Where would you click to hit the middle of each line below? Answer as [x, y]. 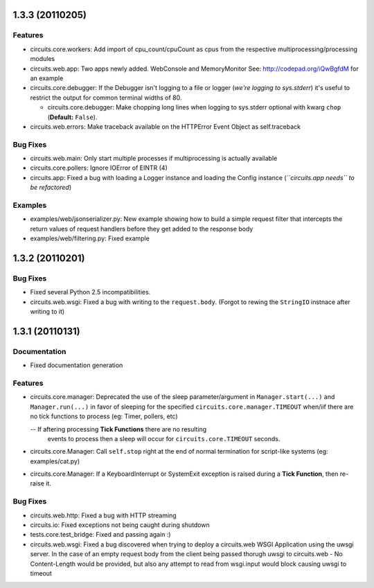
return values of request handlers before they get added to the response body [142, 229]
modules [43, 59]
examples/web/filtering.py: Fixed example [90, 238]
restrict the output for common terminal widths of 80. [106, 98]
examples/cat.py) [55, 461]
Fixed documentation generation [77, 365]
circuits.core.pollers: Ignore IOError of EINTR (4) [99, 168]
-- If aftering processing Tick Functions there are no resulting [118, 429]
